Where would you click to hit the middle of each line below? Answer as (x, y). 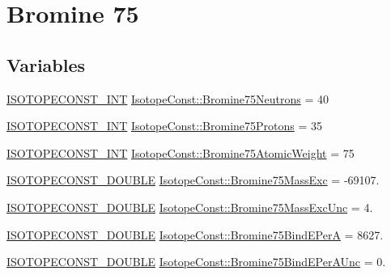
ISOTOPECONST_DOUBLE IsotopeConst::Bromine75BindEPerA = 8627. (195, 234)
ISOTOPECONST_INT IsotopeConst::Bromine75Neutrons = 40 (168, 98)
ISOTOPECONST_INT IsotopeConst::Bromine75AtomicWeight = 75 (181, 152)
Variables (46, 64)
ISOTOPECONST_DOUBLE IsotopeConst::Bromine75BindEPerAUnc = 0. (196, 262)
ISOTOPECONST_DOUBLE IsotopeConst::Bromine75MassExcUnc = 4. (190, 207)
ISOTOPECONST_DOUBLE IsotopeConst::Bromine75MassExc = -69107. (193, 180)
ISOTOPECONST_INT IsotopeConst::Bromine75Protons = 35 (165, 126)
